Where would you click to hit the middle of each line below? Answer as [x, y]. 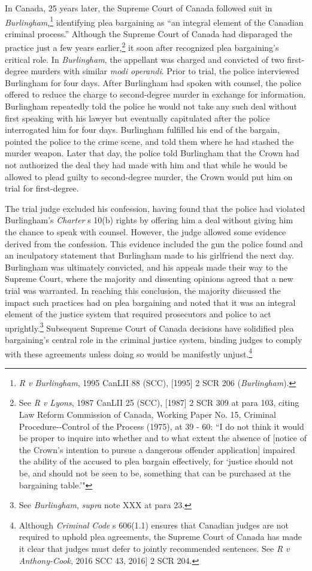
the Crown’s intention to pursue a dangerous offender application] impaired [157, 449]
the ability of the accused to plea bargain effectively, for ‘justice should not [156, 461]
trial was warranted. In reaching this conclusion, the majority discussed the [143, 290]
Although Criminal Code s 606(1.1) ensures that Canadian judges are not [154, 525]
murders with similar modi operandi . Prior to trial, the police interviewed [165, 71]
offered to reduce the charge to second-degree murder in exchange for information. [155, 94]
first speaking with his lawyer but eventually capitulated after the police [137, 118]
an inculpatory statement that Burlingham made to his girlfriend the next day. [149, 255]
